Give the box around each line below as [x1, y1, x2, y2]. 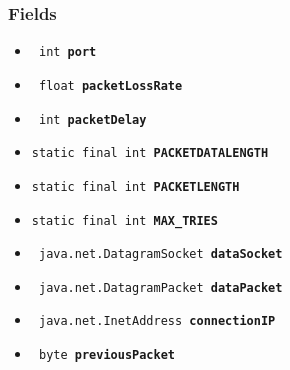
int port [38, 45, 97, 60]
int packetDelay [38, 112, 147, 127]
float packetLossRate [38, 78, 183, 93]
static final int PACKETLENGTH [31, 179, 240, 194]
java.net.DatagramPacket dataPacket [38, 280, 283, 295]
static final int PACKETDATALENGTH [31, 146, 269, 161]
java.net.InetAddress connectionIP [38, 314, 276, 329]
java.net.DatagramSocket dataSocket [38, 247, 283, 262]
